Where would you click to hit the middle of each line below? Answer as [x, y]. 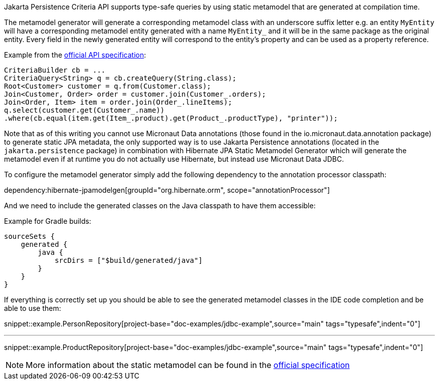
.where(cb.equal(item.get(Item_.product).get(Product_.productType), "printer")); [171, 118]
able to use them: [33, 308]
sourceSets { [30, 236]
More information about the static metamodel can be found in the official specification [188, 365]
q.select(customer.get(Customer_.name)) [84, 110]
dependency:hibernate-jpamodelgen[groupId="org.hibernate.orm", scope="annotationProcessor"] [167, 190]
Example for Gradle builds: [48, 221]
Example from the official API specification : [75, 55]
